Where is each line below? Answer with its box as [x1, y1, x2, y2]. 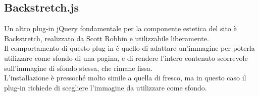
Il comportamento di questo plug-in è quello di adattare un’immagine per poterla [4, 43, 255, 53]
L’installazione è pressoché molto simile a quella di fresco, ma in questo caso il [4, 72, 246, 83]
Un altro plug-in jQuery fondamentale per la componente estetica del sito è [4, 23, 237, 34]
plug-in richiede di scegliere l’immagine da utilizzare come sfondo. [4, 82, 207, 92]
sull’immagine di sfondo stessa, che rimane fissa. [4, 62, 152, 73]
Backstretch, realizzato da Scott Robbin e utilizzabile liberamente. [4, 33, 209, 43]
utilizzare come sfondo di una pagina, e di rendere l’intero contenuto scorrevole [4, 52, 248, 63]
